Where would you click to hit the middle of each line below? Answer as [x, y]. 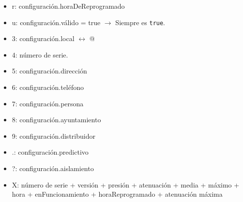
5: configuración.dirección [49, 71]
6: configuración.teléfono [48, 87]
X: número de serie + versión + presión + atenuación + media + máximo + [126, 184]
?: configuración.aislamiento [53, 168]
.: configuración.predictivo [50, 152]
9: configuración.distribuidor [53, 136]
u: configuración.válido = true [56, 22]
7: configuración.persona [48, 103]
